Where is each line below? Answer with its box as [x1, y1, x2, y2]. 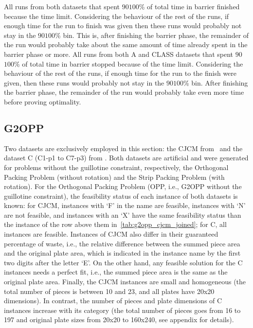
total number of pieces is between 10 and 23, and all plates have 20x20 [4, 286, 215, 296]
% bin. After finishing [183, 77, 248, 87]
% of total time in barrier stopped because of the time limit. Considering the [14, 58, 243, 69]
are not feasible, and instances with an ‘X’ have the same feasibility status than [4, 209, 241, 220]
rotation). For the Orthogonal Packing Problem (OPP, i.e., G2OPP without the [4, 181, 242, 191]
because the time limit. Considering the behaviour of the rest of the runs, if [4, 11, 229, 21]
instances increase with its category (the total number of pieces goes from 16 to [4, 305, 241, 315]
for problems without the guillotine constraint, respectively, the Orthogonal [4, 162, 229, 172]
